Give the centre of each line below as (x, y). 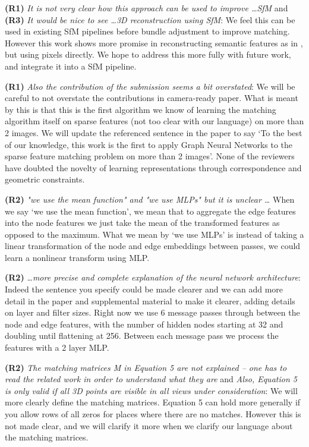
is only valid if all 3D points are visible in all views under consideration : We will (151, 390)
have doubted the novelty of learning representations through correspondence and (153, 167)
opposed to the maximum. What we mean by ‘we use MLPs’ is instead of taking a (154, 234)
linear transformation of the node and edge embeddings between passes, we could (153, 246)
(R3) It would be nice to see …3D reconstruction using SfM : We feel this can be (150, 19)
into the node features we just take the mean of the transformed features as (142, 223)
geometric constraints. (45, 179)
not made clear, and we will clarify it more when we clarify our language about (149, 425)
